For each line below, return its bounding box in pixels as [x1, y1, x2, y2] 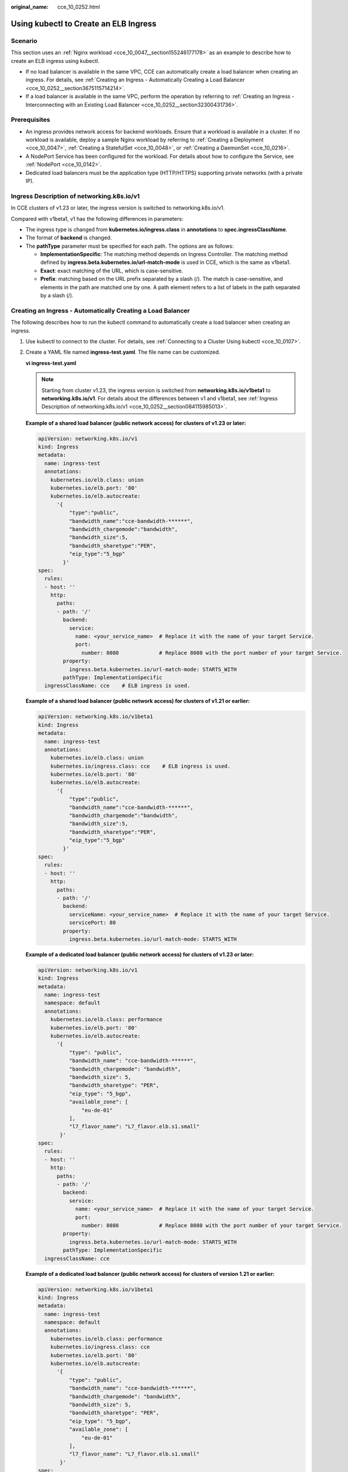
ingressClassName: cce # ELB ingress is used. [44, 682, 191, 689]
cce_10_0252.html [57, 4, 100, 10]
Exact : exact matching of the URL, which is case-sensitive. [40, 267, 184, 274]
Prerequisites [11, 115, 50, 124]
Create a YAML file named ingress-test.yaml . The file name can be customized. [25, 349, 221, 356]
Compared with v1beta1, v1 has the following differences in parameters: [11, 215, 184, 222]
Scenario [11, 37, 38, 45]
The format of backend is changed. [25, 234, 112, 241]
